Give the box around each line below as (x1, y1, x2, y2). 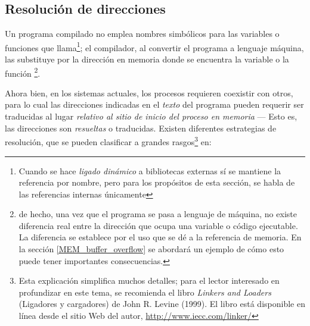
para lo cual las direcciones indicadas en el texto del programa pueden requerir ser (5, 98, 304, 111)
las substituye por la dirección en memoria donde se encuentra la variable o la (5, 53, 289, 65)
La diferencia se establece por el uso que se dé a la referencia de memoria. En (18, 231, 302, 243)
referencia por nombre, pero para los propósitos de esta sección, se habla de (18, 176, 295, 189)
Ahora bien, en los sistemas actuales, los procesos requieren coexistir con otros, (5, 86, 293, 99)
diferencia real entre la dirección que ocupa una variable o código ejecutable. (18, 219, 298, 231)
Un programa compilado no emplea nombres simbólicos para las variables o (5, 27, 280, 40)
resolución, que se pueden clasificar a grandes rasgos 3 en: (5, 134, 212, 148)
